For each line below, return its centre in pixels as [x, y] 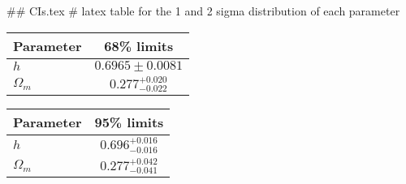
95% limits [129, 122]
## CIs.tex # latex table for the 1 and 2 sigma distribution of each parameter [203, 11]
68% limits [139, 45]
